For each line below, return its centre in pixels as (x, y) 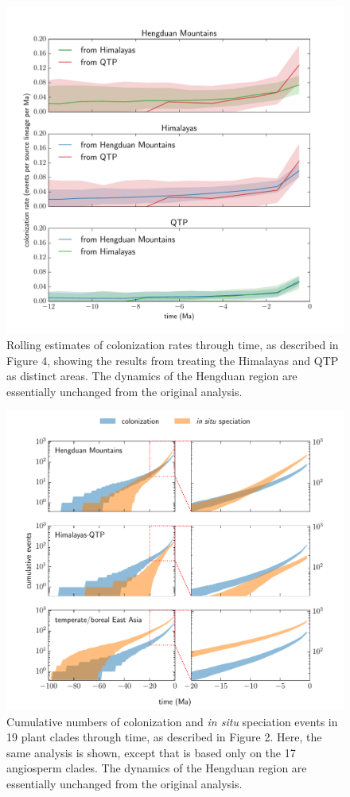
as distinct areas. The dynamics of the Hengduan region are (152, 376)
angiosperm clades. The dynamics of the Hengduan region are (157, 768)
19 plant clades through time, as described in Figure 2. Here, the (164, 737)
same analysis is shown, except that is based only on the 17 (151, 752)
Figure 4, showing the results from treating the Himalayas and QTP (173, 360)
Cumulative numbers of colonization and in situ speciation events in (172, 721)
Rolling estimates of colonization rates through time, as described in (173, 345)
